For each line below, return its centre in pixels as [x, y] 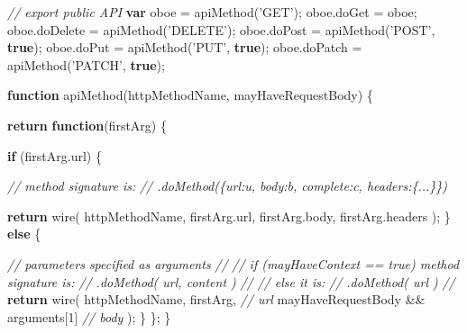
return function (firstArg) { [87, 125]
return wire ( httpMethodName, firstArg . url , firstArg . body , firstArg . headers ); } [229, 216]
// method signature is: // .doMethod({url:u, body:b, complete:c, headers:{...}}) [228, 186]
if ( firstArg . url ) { [55, 155]
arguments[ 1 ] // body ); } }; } [89, 316]
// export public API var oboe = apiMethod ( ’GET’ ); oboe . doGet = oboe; [212, 12]
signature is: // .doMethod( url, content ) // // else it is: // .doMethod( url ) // [231, 281]
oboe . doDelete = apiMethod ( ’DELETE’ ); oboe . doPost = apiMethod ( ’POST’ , [221, 29]
